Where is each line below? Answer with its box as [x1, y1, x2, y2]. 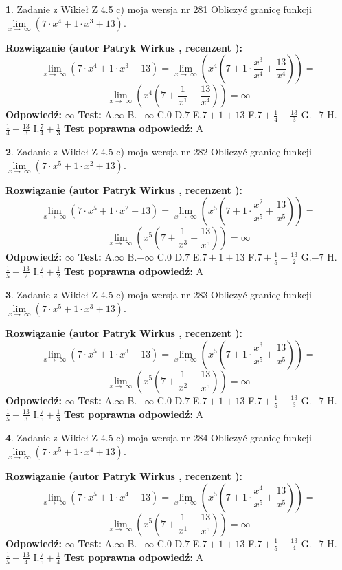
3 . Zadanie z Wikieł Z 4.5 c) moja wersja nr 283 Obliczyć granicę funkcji [5, 287, 312, 302]
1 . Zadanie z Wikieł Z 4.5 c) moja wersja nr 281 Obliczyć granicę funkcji [5, 2, 312, 16]
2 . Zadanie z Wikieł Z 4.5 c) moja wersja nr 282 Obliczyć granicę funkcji [5, 144, 312, 159]
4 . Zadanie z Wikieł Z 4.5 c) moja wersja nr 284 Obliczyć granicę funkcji [5, 430, 312, 445]
